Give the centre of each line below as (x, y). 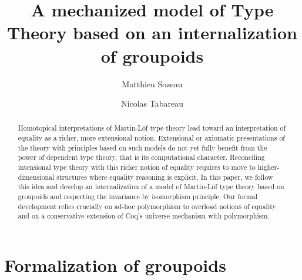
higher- (269, 167)
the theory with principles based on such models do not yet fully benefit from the (142, 147)
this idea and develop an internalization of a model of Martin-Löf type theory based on (151, 187)
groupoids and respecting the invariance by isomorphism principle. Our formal (137, 197)
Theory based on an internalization (152, 33)
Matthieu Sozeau (152, 83)
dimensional (36, 177)
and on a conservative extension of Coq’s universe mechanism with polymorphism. (144, 216)
